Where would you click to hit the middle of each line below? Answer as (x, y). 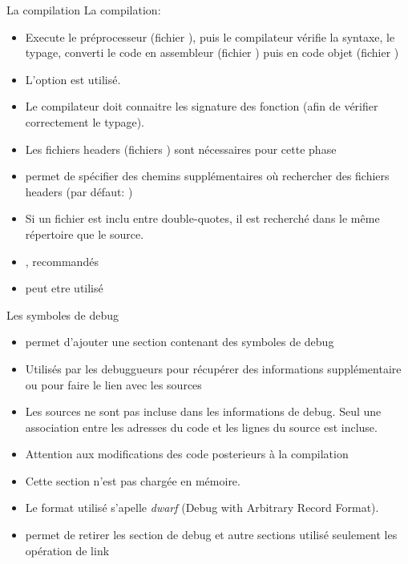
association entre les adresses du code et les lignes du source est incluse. (201, 427)
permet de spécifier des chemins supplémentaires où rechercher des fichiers (207, 176)
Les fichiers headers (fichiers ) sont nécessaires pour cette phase (181, 149)
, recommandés (62, 261)
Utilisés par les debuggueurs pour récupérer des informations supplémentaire (213, 368)
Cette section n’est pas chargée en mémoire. (133, 480)
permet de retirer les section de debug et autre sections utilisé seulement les (211, 535)
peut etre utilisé (64, 288)
